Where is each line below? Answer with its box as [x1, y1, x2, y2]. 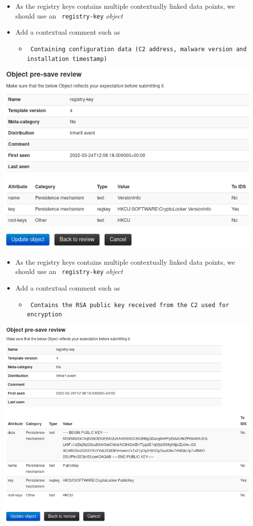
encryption [27, 311, 62, 318]
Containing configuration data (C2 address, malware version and [30, 45, 247, 53]
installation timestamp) [27, 55, 108, 62]
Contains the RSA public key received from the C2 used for [30, 301, 229, 309]
